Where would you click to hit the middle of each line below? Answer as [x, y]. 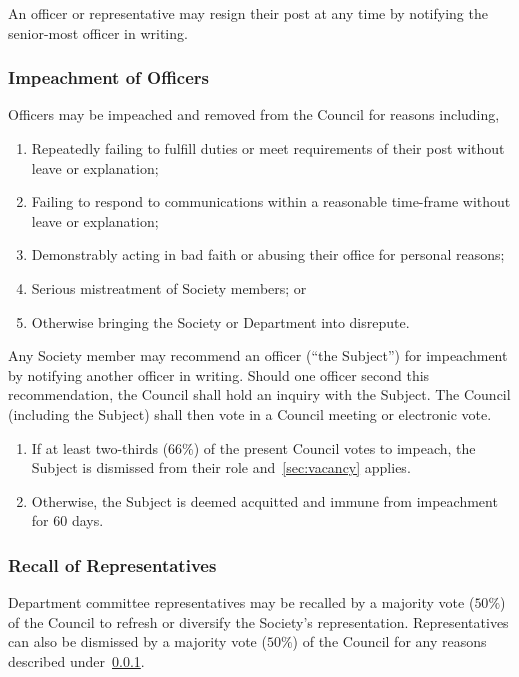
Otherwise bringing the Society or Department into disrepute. [220, 321]
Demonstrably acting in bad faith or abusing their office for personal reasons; [268, 254]
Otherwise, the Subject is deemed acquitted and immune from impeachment [264, 500]
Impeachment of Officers [109, 77]
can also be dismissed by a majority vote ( [137, 641]
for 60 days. [67, 520]
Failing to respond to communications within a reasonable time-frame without [271, 201]
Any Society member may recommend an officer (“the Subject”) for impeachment [258, 355]
